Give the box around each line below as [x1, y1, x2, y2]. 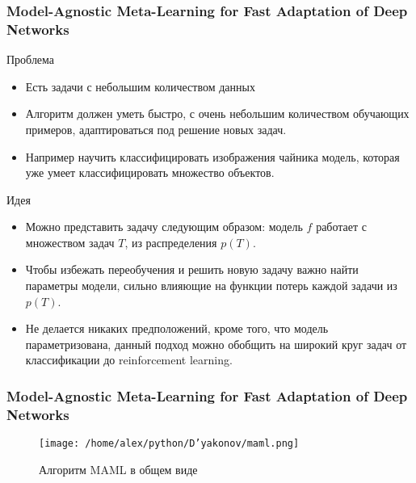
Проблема [6, 51, 55, 68]
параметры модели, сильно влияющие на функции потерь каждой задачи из [25, 277, 397, 294]
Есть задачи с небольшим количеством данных [25, 78, 255, 94]
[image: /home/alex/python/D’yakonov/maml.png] [39, 438, 300, 450]
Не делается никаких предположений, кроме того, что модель [25, 320, 329, 337]
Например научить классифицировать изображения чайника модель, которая [25, 148, 400, 165]
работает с [316, 218, 367, 235]
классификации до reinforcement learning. [25, 351, 233, 368]
